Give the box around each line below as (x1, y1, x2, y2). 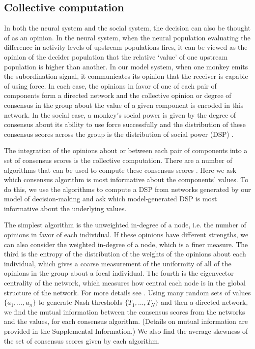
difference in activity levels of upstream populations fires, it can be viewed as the (4, 42, 248, 52)
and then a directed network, (161, 297, 248, 307)
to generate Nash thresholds (38, 297, 123, 307)
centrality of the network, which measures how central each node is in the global (4, 278, 246, 288)
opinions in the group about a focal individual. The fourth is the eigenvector (4, 268, 234, 278)
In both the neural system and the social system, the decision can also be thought (4, 23, 251, 33)
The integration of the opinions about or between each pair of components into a (4, 145, 248, 156)
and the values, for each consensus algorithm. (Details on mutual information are (4, 316, 248, 326)
